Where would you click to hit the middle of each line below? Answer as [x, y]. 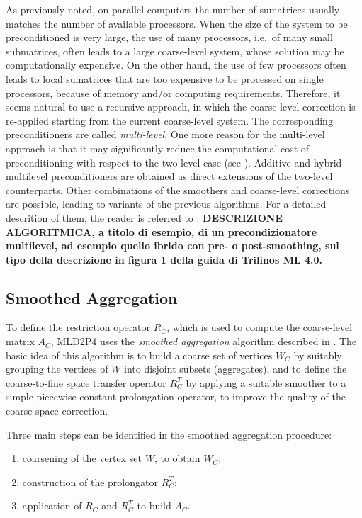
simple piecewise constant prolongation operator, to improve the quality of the [176, 396]
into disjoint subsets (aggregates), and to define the [235, 369]
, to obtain [177, 458]
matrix [20, 341]
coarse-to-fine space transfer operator [86, 382]
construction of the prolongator [90, 482]
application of [52, 506]
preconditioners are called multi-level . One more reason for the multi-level [165, 134]
